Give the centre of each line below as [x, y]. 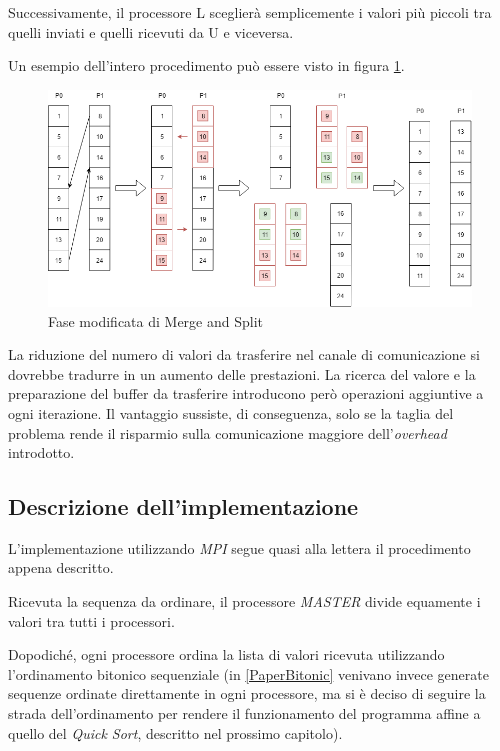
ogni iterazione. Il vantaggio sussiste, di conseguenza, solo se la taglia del [231, 412]
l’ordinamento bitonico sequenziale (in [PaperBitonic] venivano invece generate [248, 673]
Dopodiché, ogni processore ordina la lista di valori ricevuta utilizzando [226, 654]
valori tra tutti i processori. [91, 620]
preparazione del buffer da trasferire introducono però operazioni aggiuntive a [246, 393]
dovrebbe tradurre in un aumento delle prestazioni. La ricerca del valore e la [242, 373]
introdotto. [41, 452]
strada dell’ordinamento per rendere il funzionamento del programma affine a [244, 713]
